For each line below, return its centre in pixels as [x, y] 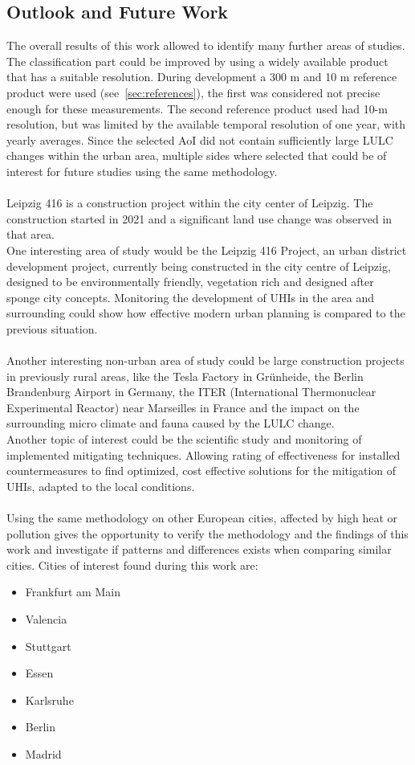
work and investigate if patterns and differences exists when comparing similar [199, 549]
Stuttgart [48, 646]
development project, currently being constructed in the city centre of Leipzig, [199, 266]
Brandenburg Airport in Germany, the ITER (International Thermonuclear [191, 392]
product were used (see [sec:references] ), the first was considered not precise [193, 92]
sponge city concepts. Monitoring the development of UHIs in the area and [191, 297]
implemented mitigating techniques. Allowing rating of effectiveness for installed [203, 454]
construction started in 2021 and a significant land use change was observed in [199, 218]
